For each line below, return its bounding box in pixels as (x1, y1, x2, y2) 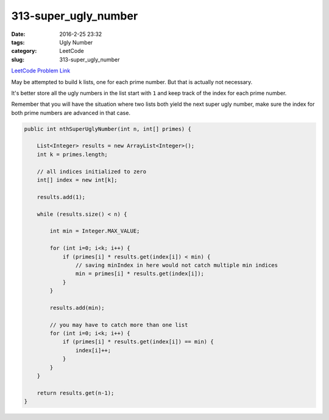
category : (11, 47, 37, 55)
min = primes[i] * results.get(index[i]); (75, 270, 204, 277)
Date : (11, 30, 26, 38)
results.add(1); (37, 194, 85, 200)
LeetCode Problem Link (11, 67, 71, 74)
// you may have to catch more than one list (49, 321, 188, 328)
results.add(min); (49, 304, 105, 311)
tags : (11, 38, 25, 46)
